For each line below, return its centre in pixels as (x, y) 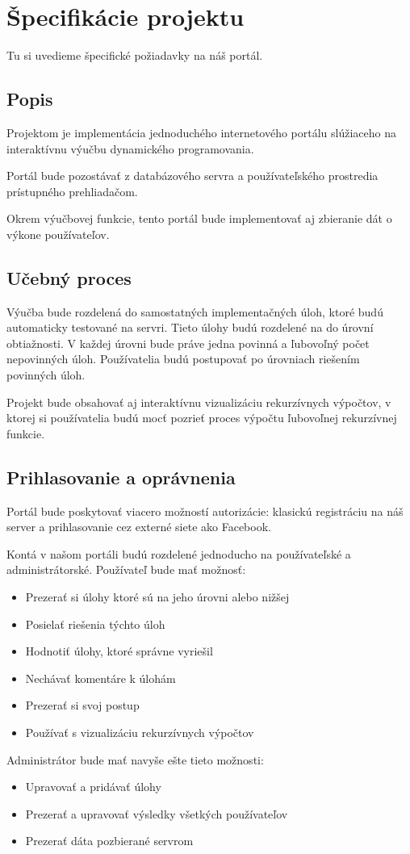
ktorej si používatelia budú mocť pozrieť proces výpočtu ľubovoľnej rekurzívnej (202, 418)
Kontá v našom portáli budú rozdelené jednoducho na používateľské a (179, 553)
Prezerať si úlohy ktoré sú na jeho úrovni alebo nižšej (157, 597)
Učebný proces (69, 277)
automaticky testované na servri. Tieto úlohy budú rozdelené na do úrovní (190, 327)
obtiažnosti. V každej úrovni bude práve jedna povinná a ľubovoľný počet (188, 343)
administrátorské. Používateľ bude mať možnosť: (126, 569)
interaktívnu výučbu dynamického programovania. (130, 148)
